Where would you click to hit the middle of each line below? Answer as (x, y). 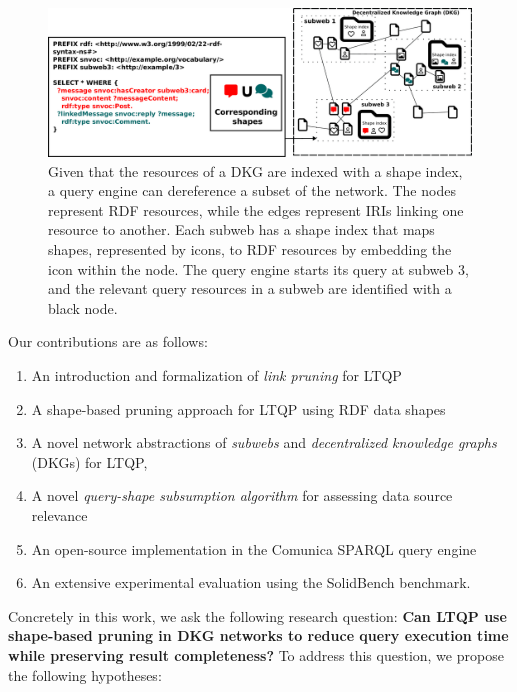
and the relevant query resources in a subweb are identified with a (250, 288)
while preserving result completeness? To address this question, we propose (256, 654)
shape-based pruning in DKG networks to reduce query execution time (258, 635)
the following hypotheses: (85, 674)
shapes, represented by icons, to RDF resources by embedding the (250, 249)
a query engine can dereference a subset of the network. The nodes (252, 190)
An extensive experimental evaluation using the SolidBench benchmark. (251, 582)
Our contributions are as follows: (108, 341)
